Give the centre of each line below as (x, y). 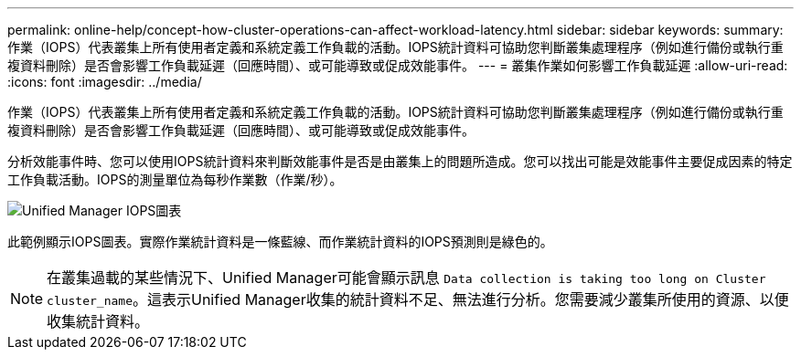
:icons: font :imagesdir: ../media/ (105, 82)
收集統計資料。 (98, 321)
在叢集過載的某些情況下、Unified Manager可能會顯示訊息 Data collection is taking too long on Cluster (406, 278)
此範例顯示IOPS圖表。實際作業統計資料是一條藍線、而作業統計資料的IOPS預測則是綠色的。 (280, 241)
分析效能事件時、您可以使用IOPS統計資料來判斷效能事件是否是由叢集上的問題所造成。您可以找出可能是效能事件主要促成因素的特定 (400, 161)
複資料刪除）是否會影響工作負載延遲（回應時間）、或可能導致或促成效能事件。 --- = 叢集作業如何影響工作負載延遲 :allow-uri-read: (398, 65)
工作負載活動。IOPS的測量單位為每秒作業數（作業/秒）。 (175, 179)
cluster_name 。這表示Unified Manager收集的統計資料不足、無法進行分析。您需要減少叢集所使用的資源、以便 (418, 299)
